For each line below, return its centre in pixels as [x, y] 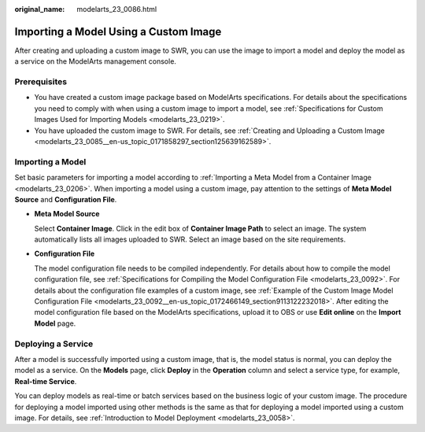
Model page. [55, 323]
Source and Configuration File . [66, 199]
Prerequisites [41, 82]
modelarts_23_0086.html [117, 9]
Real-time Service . [46, 381]
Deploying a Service [54, 344]
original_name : [40, 9]
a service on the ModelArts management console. [96, 61]
